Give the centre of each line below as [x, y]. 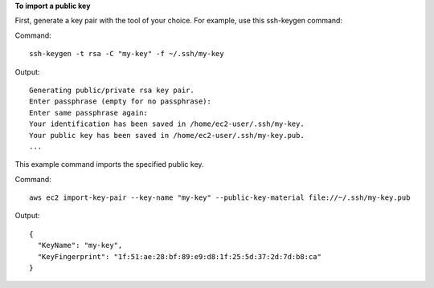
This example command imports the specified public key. [109, 164]
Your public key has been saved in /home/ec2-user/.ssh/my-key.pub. [167, 135]
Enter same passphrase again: [89, 113]
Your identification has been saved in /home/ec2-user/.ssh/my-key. [167, 124]
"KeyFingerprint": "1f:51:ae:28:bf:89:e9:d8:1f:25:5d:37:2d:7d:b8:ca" [179, 256]
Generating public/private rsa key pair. [112, 90]
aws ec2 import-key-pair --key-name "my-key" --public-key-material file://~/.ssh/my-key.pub [220, 198]
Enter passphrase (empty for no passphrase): [121, 101]
